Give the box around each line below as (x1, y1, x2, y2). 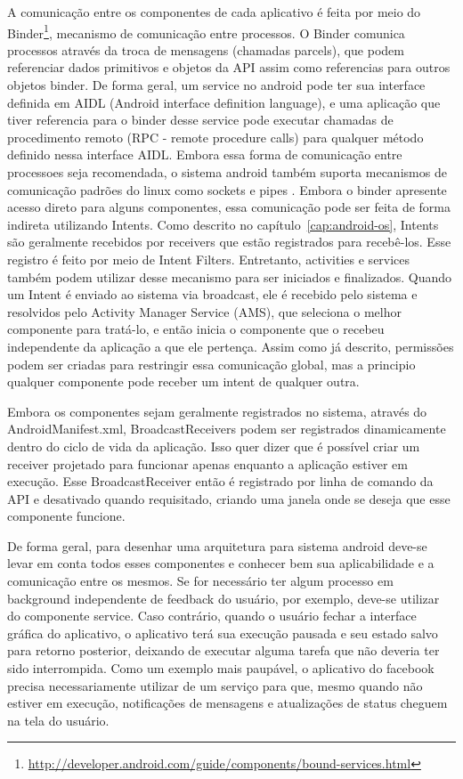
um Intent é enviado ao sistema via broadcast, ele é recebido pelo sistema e (7, 285, 418, 304)
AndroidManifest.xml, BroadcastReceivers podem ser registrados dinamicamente (7, 419, 446, 438)
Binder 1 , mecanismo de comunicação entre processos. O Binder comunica (7, 20, 405, 42)
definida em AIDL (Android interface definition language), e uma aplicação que (7, 93, 441, 111)
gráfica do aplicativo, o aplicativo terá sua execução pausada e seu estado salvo (7, 623, 438, 642)
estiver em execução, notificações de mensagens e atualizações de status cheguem (7, 694, 448, 712)
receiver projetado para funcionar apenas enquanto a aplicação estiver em (7, 454, 408, 473)
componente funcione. (7, 507, 126, 525)
